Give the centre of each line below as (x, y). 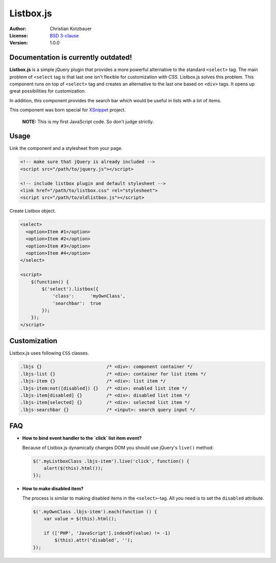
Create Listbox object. (33, 211)
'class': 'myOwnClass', (89, 296)
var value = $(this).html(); (80, 519)
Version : (19, 43)
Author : (18, 29)
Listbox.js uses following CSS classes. (49, 353)
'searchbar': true (77, 303)
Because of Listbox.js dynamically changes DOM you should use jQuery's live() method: (118, 447)
